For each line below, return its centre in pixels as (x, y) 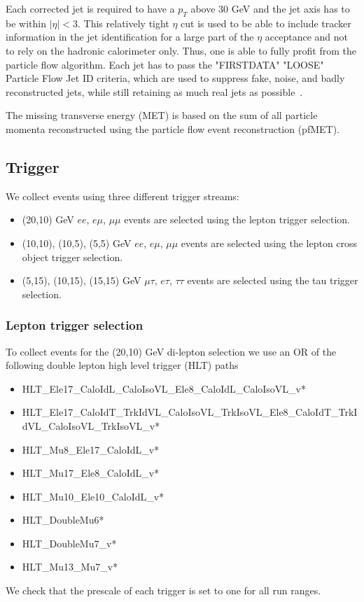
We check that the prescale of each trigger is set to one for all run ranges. (163, 590)
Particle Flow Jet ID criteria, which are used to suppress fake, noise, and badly (175, 78)
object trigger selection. (72, 257)
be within (26, 23)
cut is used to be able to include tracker (266, 23)
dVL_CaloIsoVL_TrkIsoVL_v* (91, 425)
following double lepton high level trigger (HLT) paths (122, 365)
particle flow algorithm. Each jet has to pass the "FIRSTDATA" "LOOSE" (165, 64)
